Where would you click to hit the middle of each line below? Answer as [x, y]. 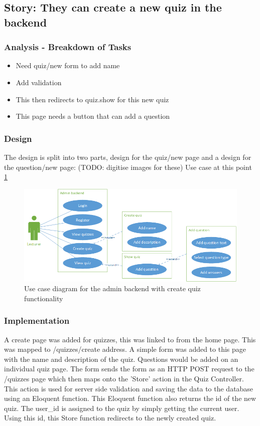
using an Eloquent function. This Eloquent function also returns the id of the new [130, 398]
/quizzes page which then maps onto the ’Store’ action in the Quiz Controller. [124, 379]
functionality [44, 298]
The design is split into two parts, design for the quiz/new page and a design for [128, 157]
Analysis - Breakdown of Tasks [68, 47]
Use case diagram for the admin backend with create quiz [112, 288]
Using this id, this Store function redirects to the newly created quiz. [110, 418]
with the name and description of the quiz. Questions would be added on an [121, 359]
